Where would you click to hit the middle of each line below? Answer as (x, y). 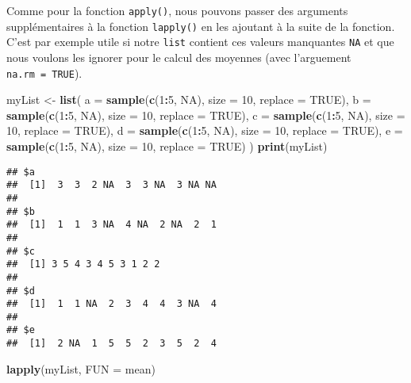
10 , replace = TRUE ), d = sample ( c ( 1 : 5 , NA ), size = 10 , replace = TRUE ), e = (205, 130)
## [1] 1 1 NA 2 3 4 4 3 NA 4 (111, 304)
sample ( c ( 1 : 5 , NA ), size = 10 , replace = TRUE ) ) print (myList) (167, 146)
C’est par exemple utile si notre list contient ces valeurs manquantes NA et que (200, 42)
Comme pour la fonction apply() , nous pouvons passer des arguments (177, 10)
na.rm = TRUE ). (44, 73)
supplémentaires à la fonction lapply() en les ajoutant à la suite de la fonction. (201, 26)
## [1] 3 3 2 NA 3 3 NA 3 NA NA (111, 185)
